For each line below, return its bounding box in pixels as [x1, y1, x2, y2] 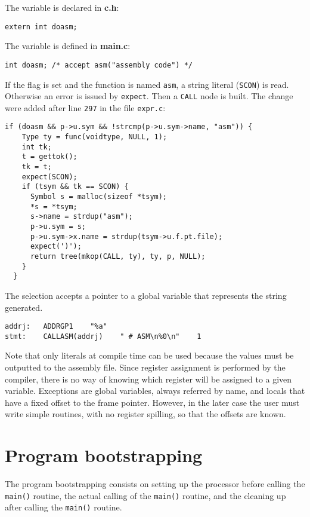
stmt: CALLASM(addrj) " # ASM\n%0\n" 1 [5, 332, 201, 341]
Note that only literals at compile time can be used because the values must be [5, 349, 294, 362]
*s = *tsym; [30, 202, 77, 211]
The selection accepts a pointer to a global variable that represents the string [5, 289, 287, 301]
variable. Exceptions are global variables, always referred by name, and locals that [5, 384, 305, 397]
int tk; [21, 142, 52, 151]
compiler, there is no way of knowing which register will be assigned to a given [5, 372, 292, 385]
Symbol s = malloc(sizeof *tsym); [30, 192, 168, 201]
